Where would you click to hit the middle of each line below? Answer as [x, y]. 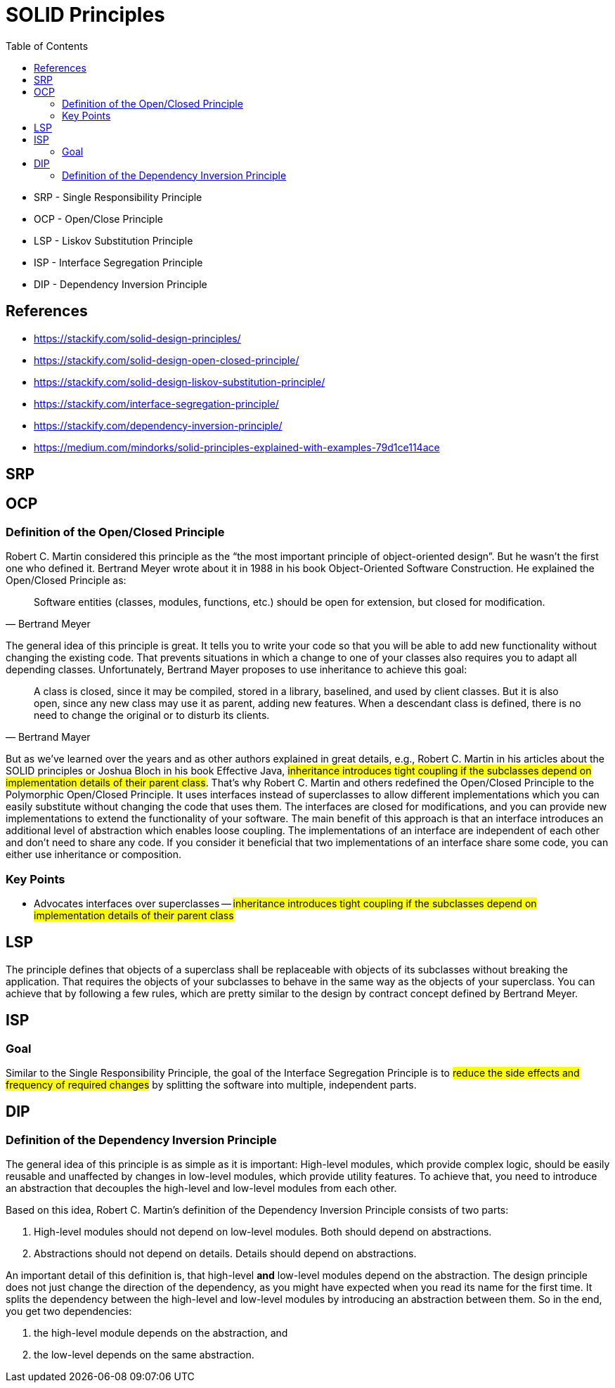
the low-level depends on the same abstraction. [144, 1355]
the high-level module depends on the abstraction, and [161, 1333]
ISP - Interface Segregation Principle [118, 262]
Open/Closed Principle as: [66, 581]
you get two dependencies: [69, 1311]
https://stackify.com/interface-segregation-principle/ [156, 403]
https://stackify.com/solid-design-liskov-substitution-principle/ [180, 382]
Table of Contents [47, 46]
